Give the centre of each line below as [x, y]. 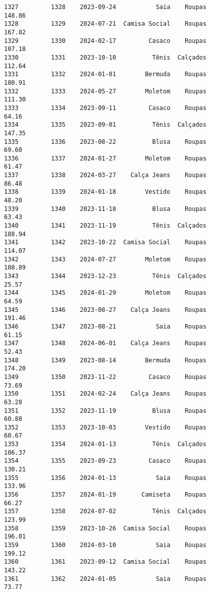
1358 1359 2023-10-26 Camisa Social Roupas [105, 528]
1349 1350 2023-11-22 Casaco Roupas [105, 377]
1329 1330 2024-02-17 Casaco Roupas [105, 41]
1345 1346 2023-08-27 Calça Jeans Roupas [105, 310]
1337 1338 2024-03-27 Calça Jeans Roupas [105, 175]
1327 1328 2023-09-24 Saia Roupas [105, 7]
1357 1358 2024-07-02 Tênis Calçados [105, 511]
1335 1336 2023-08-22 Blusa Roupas [105, 142]
